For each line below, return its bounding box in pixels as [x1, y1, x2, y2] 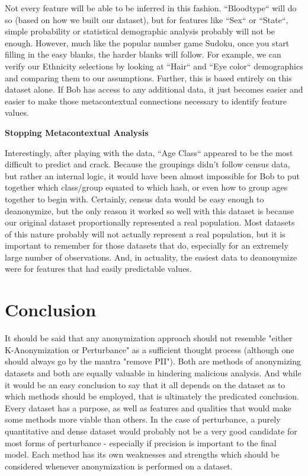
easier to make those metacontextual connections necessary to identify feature [5, 94, 287, 107]
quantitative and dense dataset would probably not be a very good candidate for [5, 424, 297, 437]
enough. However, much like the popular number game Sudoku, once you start [5, 36, 290, 49]
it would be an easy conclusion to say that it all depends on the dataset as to [5, 378, 285, 391]
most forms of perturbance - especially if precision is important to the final [5, 436, 277, 449]
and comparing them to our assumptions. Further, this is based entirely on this [5, 71, 292, 84]
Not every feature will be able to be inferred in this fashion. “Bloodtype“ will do [5, 2, 297, 14]
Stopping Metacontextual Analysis [5, 126, 149, 138]
